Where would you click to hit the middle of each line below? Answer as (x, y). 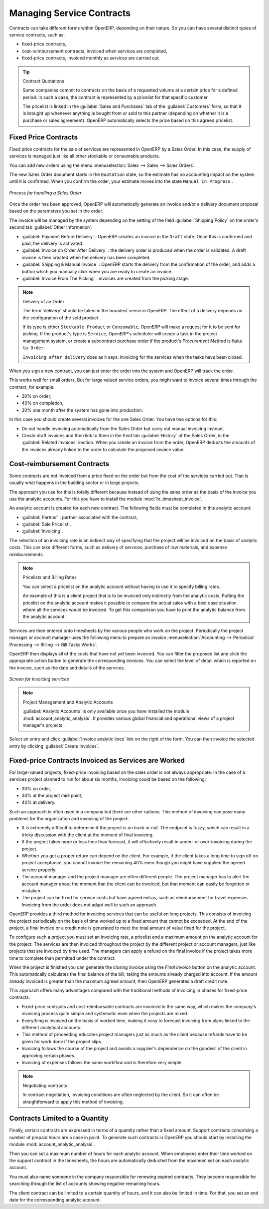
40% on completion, (43, 403)
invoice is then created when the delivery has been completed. (86, 257)
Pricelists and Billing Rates (50, 578)
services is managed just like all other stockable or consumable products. (85, 156)
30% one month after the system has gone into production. (82, 410)
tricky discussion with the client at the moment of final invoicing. (88, 835)
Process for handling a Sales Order (45, 193)
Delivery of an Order (44, 301)
